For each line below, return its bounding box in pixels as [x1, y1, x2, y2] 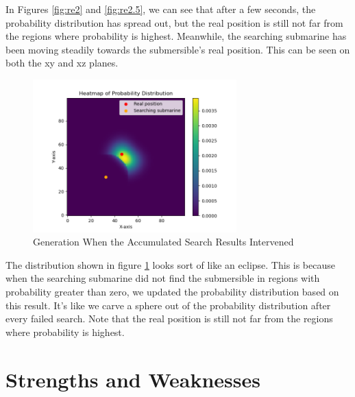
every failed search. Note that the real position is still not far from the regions [5, 311, 333, 326]
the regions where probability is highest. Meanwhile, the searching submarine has [5, 29, 347, 43]
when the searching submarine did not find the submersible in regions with [5, 271, 320, 285]
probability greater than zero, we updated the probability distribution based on [5, 284, 339, 298]
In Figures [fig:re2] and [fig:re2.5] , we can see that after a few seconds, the [5, 2, 316, 16]
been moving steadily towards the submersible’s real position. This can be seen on [5, 42, 350, 56]
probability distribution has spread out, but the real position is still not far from [5, 15, 343, 29]
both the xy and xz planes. [5, 56, 119, 70]
